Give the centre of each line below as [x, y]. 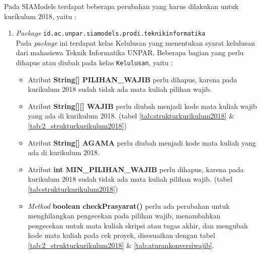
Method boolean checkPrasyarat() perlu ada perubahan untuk [129, 206]
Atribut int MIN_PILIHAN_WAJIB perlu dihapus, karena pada [136, 169]
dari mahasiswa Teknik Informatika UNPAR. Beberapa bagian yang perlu [130, 52]
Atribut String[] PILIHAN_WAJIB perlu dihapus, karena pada [133, 79]
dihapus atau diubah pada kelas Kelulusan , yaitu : [94, 62]
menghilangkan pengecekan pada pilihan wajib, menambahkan [124, 216]
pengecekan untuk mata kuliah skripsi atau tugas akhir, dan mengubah [138, 225]
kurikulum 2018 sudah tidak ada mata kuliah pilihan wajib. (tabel [130, 179]
